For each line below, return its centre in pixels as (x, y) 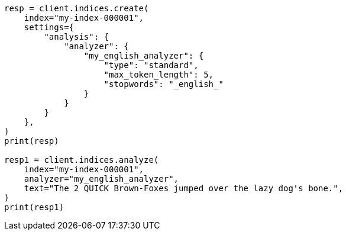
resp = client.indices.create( (77, 8)
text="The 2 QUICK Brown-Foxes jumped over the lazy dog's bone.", (184, 188)
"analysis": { (77, 37)
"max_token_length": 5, (159, 75)
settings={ (49, 27)
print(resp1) (34, 207)
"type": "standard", (151, 65)
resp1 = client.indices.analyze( (82, 160)
